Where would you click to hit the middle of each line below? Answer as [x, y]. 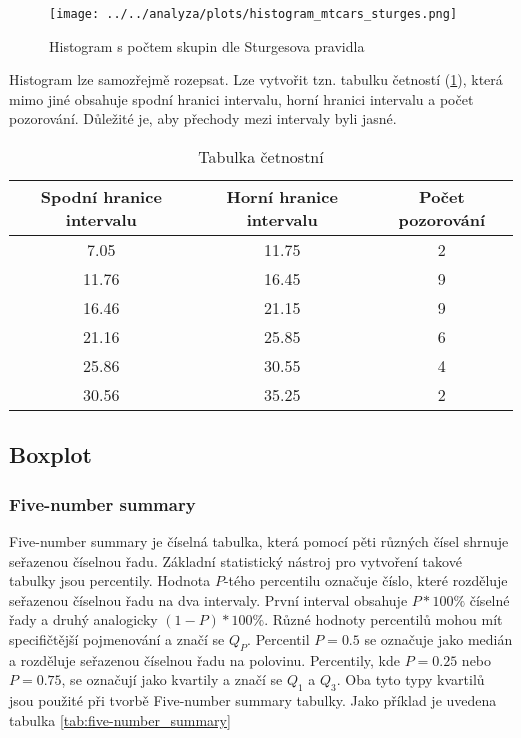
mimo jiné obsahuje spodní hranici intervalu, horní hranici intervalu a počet [241, 98]
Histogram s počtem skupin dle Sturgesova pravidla [207, 45]
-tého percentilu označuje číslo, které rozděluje [365, 580]
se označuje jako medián [438, 639]
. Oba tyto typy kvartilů [410, 679]
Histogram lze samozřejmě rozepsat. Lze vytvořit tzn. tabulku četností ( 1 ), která [256, 79]
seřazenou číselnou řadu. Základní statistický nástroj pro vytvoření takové [235, 560]
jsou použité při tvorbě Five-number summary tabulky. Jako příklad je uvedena [253, 700]
